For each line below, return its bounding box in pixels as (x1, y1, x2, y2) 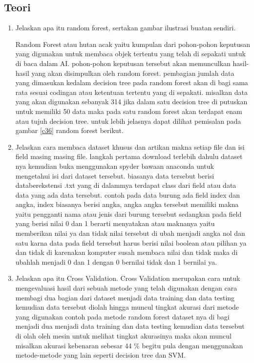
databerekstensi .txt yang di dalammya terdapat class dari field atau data (15, 180, 236, 190)
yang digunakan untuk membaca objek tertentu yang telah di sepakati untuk (15, 48, 246, 59)
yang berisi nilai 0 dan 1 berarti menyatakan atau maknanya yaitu (15, 218, 215, 228)
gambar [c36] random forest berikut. (15, 125, 124, 136)
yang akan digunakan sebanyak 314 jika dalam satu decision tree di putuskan (15, 96, 248, 107)
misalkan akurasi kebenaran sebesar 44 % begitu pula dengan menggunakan (15, 340, 243, 350)
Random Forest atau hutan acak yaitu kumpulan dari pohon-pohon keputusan (15, 39, 251, 49)
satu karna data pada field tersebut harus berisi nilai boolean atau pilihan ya (15, 237, 247, 248)
